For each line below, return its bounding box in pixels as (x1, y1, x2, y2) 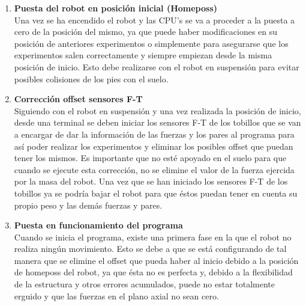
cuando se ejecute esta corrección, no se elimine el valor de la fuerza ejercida (14, 163, 295, 176)
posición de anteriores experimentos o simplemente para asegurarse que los (14, 37, 289, 49)
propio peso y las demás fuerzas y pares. (14, 198, 163, 211)
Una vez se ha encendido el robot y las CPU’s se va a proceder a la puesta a (14, 13, 295, 26)
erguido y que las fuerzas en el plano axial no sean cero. (14, 289, 219, 302)
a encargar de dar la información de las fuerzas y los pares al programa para (14, 127, 295, 140)
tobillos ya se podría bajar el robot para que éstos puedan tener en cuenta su (14, 186, 298, 199)
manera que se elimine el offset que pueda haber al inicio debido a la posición (14, 254, 299, 266)
